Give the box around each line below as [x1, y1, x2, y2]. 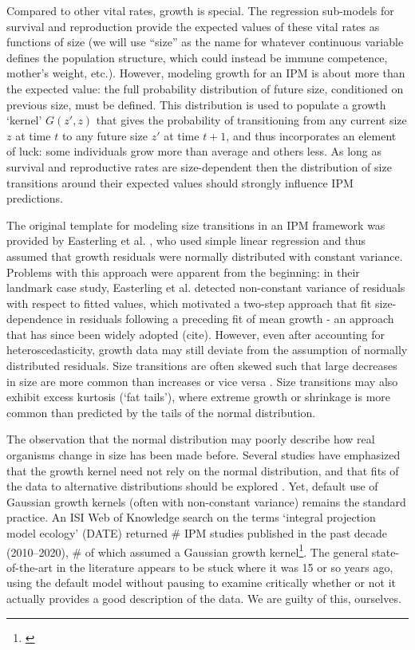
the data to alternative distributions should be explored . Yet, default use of [6, 478, 378, 494]
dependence [6, 310, 63, 327]
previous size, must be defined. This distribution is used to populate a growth [6, 96, 386, 112]
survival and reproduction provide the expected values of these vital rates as [6, 18, 380, 34]
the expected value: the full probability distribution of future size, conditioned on [6, 80, 404, 97]
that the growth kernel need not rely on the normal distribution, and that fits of [6, 462, 399, 479]
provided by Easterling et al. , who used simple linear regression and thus [6, 232, 366, 249]
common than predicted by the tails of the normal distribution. [6, 404, 316, 420]
